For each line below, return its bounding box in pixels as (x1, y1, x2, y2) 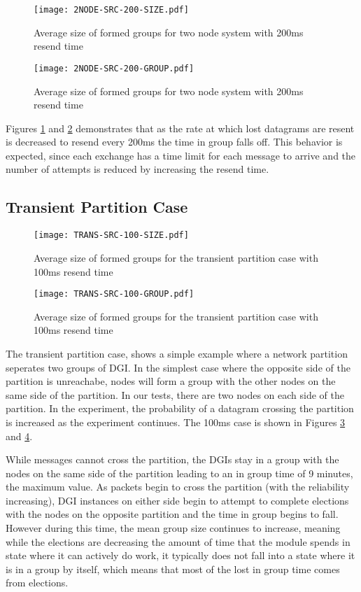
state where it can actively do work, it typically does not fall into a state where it (6, 548, 355, 563)
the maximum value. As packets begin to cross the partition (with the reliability (6, 479, 350, 494)
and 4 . (6, 428, 33, 443)
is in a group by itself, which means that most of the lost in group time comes (6, 561, 340, 576)
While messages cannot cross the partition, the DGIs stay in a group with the (6, 452, 339, 467)
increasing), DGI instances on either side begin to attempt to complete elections (6, 493, 349, 507)
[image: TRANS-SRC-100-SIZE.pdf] (34, 230, 189, 241)
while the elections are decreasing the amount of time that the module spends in (6, 534, 351, 549)
